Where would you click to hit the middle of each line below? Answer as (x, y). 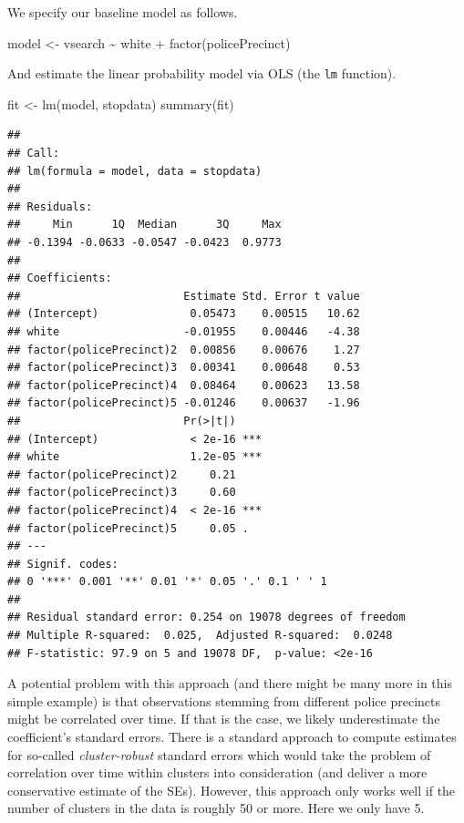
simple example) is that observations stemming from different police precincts (224, 700)
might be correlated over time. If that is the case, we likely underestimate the (224, 719)
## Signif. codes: (63, 564)
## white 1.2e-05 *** (135, 457)
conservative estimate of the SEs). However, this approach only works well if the (232, 790)
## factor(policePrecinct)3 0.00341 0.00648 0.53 (184, 368)
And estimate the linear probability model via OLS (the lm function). (202, 73)
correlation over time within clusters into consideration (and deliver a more (217, 772)
